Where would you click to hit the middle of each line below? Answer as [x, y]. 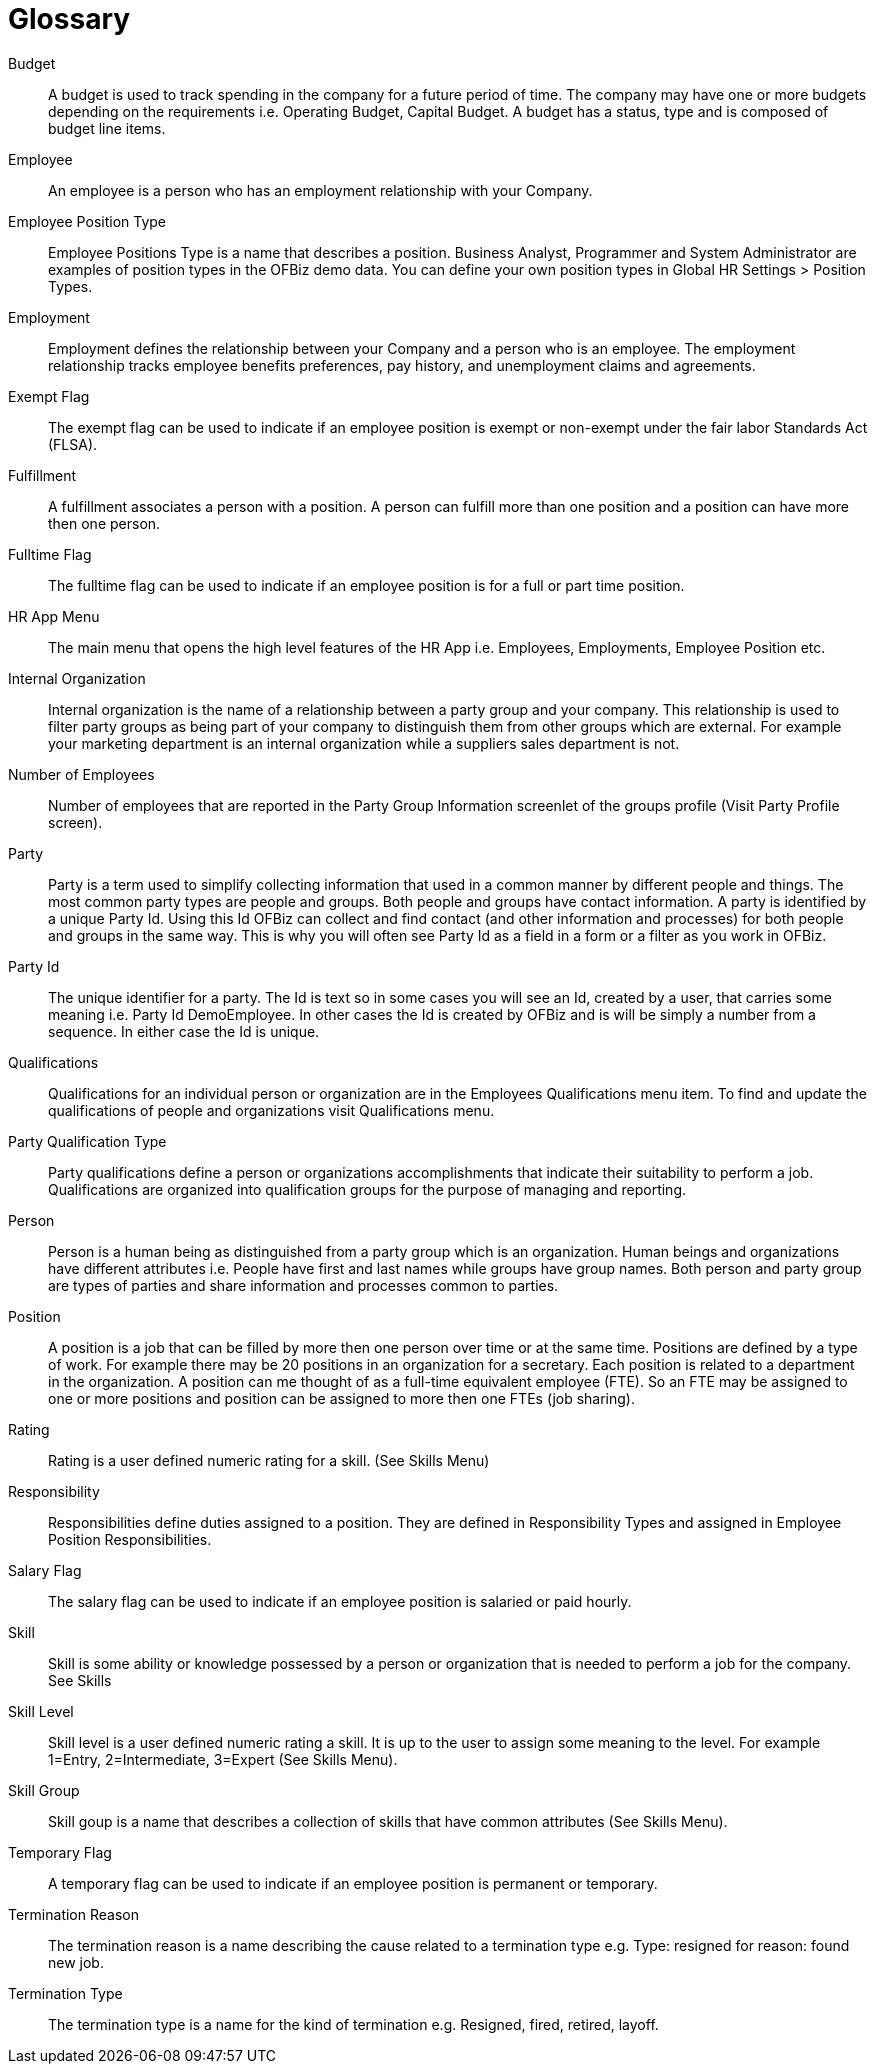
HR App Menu [54, 616]
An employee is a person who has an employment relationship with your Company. [320, 190]
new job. [76, 1962]
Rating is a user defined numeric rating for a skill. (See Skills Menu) [269, 1460]
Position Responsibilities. [130, 1539]
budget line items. [107, 128]
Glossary [69, 19]
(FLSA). [73, 444]
